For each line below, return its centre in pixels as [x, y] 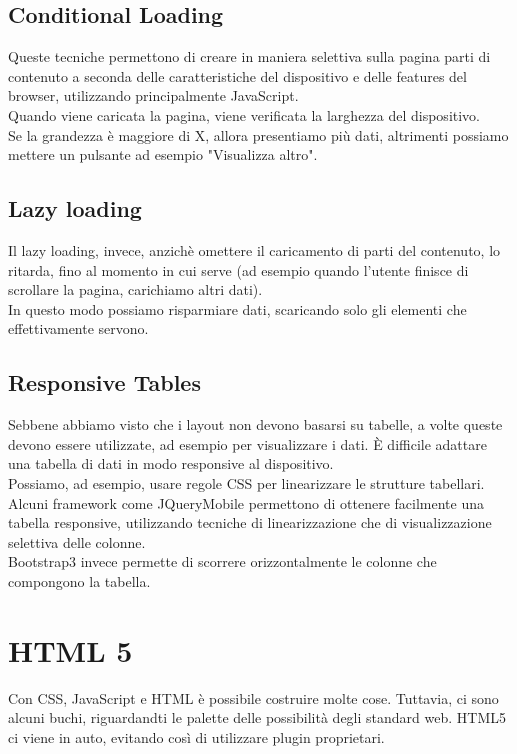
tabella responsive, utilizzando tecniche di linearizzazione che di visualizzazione [250, 522]
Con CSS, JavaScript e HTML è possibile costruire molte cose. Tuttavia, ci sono [253, 697]
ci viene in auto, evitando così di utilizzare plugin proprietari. [196, 736]
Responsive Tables [104, 382]
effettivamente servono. [78, 328]
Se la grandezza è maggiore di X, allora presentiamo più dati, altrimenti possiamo [258, 134]
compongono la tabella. [79, 580]
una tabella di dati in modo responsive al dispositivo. [171, 463]
